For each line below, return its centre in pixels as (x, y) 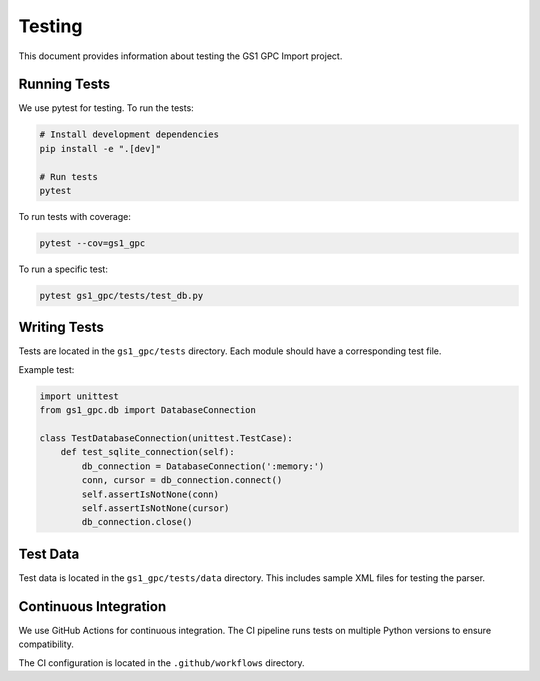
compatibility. (46, 644)
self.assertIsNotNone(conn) (150, 494)
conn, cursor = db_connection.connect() (182, 480)
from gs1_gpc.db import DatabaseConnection (148, 410)
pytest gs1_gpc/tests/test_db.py (121, 295)
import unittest (79, 396)
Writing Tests (61, 327)
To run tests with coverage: (75, 216)
